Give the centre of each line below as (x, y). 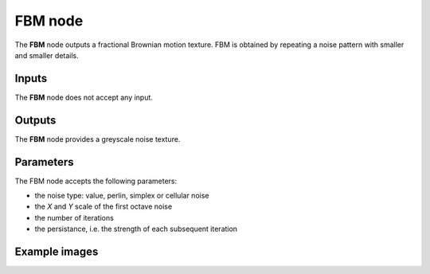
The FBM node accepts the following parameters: (96, 181)
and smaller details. (47, 55)
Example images (57, 252)
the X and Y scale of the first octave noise (104, 206)
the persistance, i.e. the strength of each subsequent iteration (136, 229)
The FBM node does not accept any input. (84, 97)
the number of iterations (74, 217)
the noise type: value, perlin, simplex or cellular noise (122, 196)
